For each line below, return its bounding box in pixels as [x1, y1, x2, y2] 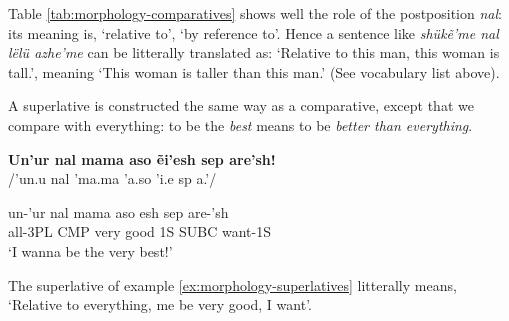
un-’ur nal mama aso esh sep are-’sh [8, 201, 229, 222]
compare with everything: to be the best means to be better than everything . [8, 114, 473, 135]
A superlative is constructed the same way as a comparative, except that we [8, 95, 474, 116]
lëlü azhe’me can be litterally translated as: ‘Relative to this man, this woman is [8, 42, 500, 63]
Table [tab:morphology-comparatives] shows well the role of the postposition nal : [8, 3, 502, 23]
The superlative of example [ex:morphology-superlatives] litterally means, [8, 274, 457, 295]
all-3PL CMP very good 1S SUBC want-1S [8, 221, 271, 242]
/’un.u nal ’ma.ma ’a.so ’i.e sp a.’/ [8, 168, 217, 189]
